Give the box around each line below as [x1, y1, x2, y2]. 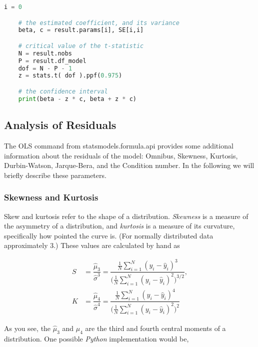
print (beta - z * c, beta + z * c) [18, 95, 136, 102]
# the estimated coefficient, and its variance [18, 19, 179, 26]
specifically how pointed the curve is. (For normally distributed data [4, 230, 213, 240]
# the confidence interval [18, 87, 108, 95]
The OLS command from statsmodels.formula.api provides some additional [4, 140, 233, 150]
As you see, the [4, 322, 51, 333]
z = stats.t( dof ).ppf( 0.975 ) [18, 72, 122, 79]
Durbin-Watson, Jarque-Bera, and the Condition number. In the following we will [4, 160, 254, 170]
